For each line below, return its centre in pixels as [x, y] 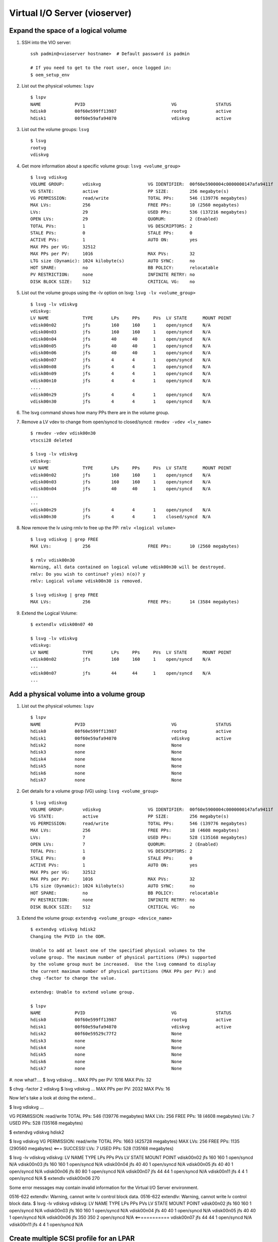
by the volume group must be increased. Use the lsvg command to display [123, 964]
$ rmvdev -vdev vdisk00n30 [63, 433]
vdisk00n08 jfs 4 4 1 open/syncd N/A [120, 367]
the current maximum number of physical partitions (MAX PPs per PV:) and [123, 971]
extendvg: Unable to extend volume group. [83, 992]
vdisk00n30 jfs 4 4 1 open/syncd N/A [120, 402]
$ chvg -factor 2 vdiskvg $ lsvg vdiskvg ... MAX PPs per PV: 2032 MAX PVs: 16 [90, 1088]
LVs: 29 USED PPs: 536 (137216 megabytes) [139, 212]
